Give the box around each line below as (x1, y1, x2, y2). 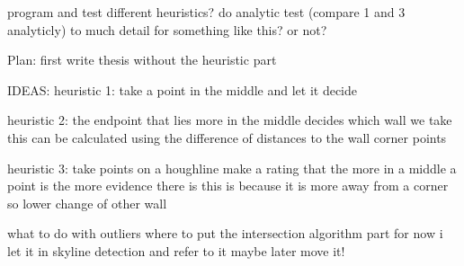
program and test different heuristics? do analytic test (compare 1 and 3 (7, 3, 406, 21)
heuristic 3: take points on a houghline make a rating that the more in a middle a (7, 158, 457, 177)
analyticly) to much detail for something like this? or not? (7, 20, 327, 39)
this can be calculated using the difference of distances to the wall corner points (7, 128, 447, 146)
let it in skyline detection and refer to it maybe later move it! (7, 241, 345, 260)
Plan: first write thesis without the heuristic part (7, 50, 277, 69)
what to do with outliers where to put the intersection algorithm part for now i (7, 224, 443, 243)
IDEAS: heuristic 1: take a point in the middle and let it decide (7, 80, 358, 99)
